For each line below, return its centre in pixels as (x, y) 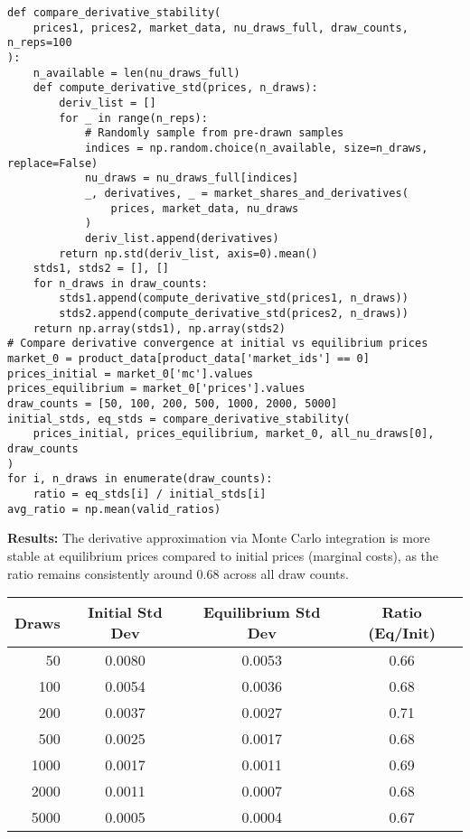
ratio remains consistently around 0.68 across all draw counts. (178, 573)
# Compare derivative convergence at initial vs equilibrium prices (218, 344)
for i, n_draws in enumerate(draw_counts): (140, 479)
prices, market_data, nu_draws (205, 208)
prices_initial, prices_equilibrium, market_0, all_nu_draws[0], (234, 434)
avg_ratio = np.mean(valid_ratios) (114, 509)
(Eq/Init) (402, 633)
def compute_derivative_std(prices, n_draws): (175, 88)
